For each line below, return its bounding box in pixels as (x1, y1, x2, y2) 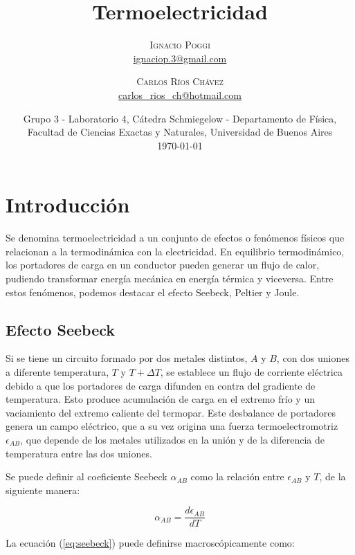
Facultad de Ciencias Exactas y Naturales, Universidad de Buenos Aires (27, 125, 333, 139)
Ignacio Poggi (149, 37, 210, 52)
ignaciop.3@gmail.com (133, 51, 227, 65)
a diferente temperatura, (6, 364, 109, 379)
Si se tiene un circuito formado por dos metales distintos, (6, 351, 248, 365)
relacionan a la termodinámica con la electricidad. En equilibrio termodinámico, (6, 244, 345, 258)
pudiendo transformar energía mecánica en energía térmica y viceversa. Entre (6, 271, 334, 285)
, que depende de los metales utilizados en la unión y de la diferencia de (20, 432, 325, 446)
